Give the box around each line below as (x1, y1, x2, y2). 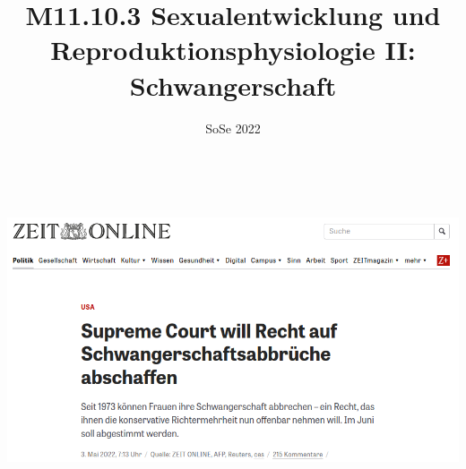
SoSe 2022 (205, 118, 261, 137)
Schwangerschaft (129, 66, 337, 103)
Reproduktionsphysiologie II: (50, 31, 416, 68)
